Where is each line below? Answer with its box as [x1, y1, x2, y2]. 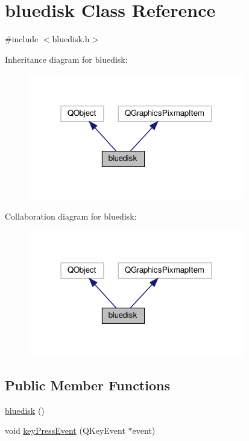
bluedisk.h [52, 33, 90, 45]
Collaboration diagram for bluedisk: [5, 209, 137, 222]
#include [5, 33, 39, 45]
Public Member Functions [5, 375, 170, 394]
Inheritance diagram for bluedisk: [5, 52, 128, 65]
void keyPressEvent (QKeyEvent [5, 424, 125, 437]
